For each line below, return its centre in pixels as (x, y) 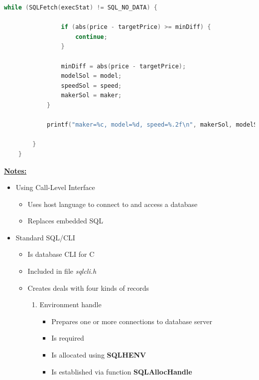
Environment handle (70, 304)
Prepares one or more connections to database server (132, 321)
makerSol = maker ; (91, 95)
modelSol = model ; (91, 76)
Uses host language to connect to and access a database (113, 204)
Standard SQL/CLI (45, 237)
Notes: (15, 170)
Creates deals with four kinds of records (88, 287)
